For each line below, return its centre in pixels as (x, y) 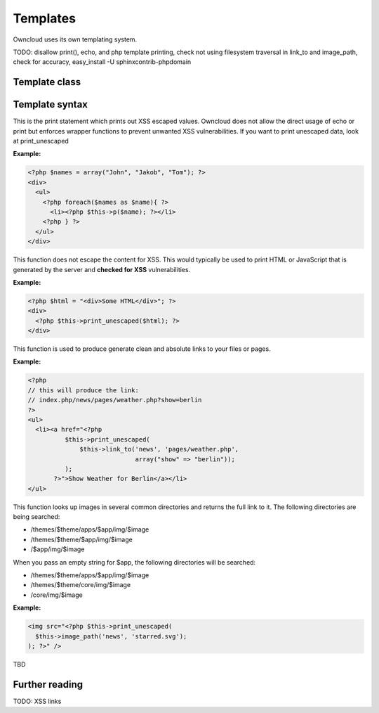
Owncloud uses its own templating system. (75, 39)
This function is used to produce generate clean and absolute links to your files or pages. (142, 349)
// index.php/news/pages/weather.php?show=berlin (115, 400)
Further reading (48, 685)
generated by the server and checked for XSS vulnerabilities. (102, 269)
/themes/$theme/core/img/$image (81, 585)
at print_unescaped (41, 141)
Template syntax (50, 104)
